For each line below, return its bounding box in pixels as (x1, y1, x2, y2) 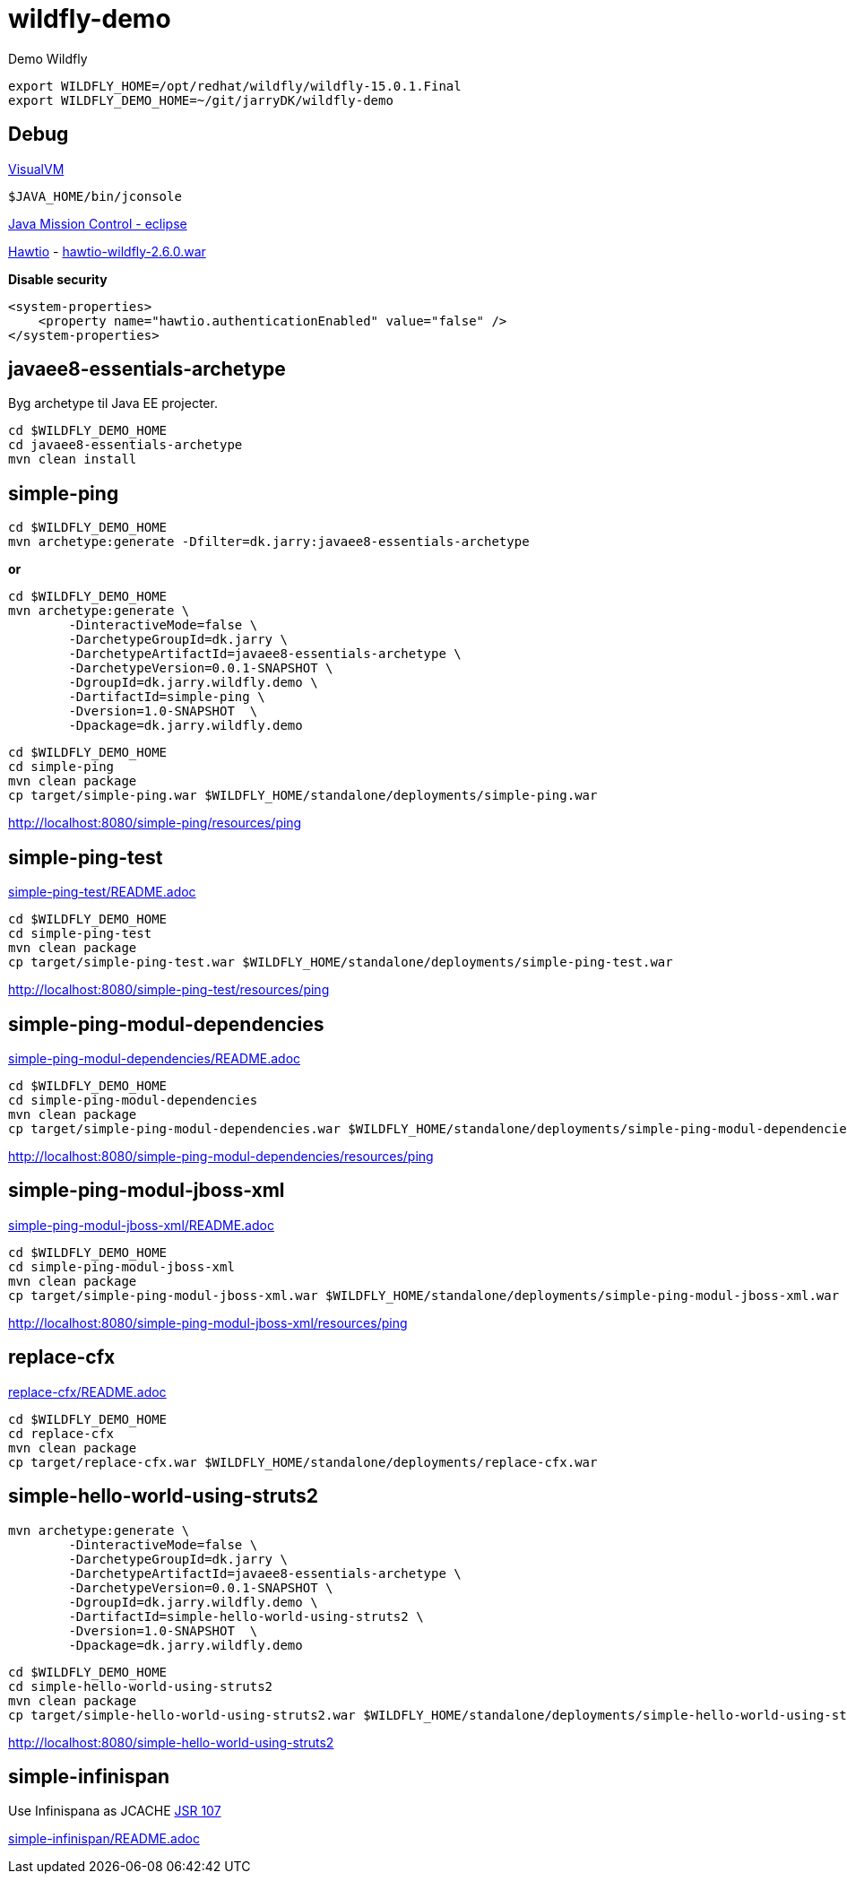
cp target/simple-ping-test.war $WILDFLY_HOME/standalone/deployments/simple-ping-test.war (8, 955, 673, 970)
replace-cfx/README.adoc (8, 1383, 167, 1400)
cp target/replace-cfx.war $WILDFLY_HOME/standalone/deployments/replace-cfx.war (8, 1454, 598, 1469)
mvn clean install (8, 452, 137, 467)
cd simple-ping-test (8, 926, 152, 941)
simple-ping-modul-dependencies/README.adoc (8, 1050, 301, 1066)
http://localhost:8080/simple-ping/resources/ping (8, 815, 302, 831)
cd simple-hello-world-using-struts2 (8, 1678, 273, 1694)
